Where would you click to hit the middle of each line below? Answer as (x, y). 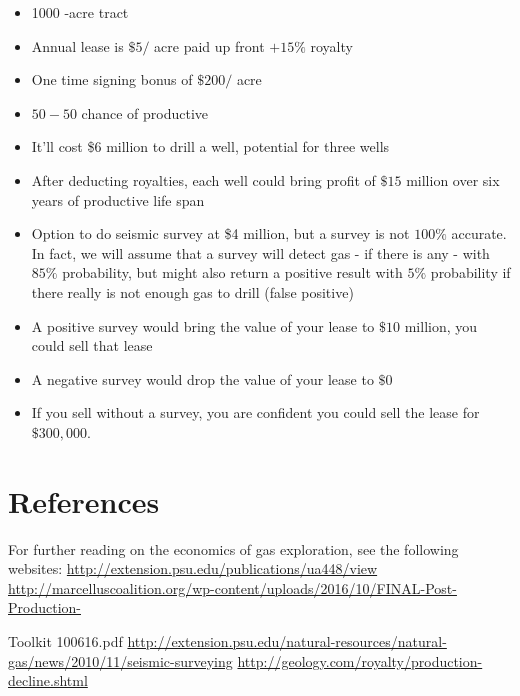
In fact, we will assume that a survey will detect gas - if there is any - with (260, 252)
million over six (453, 179)
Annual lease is (77, 45)
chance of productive (145, 112)
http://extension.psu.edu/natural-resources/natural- (287, 641)
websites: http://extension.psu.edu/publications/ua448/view (193, 568)
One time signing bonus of (112, 79)
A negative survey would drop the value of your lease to (202, 378)
